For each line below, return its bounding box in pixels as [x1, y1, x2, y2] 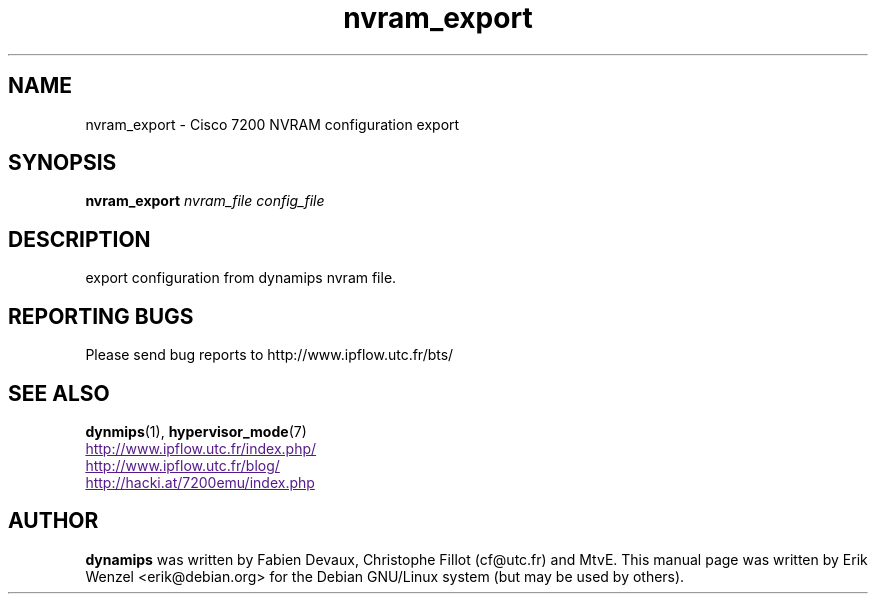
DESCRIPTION [8, 226, 151, 252]
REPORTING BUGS [8, 303, 194, 329]
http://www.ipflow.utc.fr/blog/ [85, 456, 280, 474]
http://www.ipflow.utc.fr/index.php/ [85, 439, 317, 457]
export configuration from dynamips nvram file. [85, 269, 397, 287]
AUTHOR [8, 508, 99, 534]
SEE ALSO [8, 380, 110, 406]
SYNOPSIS [8, 150, 117, 176]
